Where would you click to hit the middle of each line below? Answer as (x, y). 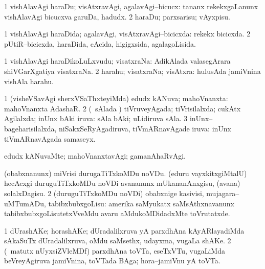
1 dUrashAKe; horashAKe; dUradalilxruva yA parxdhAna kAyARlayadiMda (124, 230)
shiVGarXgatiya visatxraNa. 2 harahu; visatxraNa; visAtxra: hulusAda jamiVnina (132, 71)
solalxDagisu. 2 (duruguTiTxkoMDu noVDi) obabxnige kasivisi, (104, 193)
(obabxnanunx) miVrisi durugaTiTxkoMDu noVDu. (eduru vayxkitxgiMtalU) (126, 173)
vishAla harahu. (29, 81)
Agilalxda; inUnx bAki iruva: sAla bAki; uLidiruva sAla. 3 (96, 118)
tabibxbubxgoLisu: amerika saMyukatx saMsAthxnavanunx (141, 203)
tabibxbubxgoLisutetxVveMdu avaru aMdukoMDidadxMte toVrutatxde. (117, 213)
